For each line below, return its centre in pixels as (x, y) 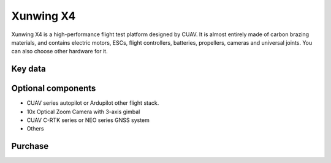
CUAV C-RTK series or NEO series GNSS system (88, 120)
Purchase (30, 146)
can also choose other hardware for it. (59, 51)
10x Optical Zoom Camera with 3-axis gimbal (83, 112)
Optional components (54, 89)
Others (35, 129)
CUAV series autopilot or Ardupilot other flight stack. (93, 103)
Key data (29, 69)
